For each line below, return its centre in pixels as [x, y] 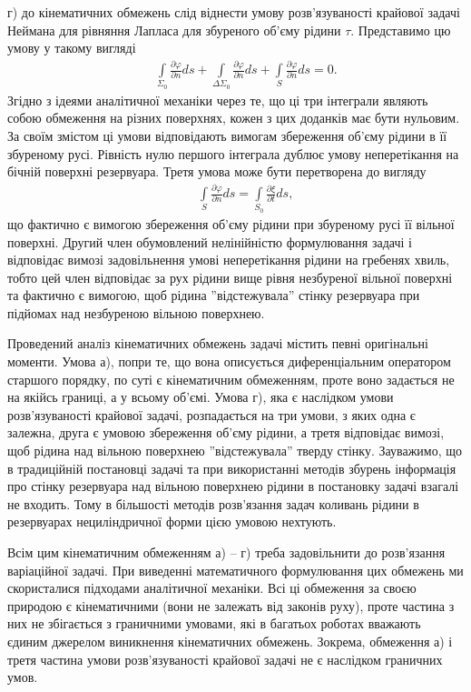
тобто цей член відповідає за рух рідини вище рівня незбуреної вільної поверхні [230, 277]
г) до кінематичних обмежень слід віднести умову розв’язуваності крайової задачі [234, 12]
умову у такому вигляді [72, 48]
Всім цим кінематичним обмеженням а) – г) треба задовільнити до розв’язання [226, 552]
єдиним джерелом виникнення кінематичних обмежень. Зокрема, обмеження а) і [230, 641]
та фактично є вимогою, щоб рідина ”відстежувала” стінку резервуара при [214, 295]
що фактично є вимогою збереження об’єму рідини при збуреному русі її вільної [231, 223]
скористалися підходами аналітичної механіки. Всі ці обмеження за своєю [212, 588]
